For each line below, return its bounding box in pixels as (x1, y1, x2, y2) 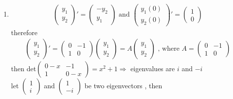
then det (11, 63, 36, 74)
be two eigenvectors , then (84, 80, 162, 91)
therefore (11, 27, 37, 37)
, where (158, 45, 179, 53)
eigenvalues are (130, 63, 175, 74)
